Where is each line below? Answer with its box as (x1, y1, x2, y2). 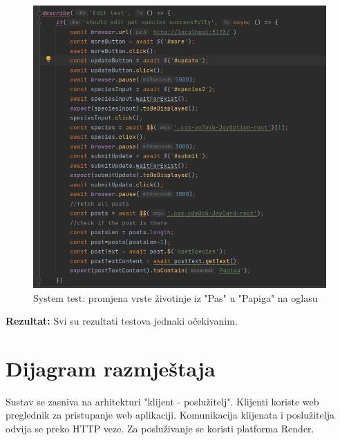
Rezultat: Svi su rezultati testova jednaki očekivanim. (6, 314, 238, 328)
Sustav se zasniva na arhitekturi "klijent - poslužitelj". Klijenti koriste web (6, 394, 319, 408)
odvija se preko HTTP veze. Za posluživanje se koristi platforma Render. (6, 421, 314, 436)
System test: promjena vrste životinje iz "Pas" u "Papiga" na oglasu (33, 290, 318, 305)
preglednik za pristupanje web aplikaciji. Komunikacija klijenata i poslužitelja (6, 408, 334, 422)
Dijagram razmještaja (6, 354, 216, 382)
